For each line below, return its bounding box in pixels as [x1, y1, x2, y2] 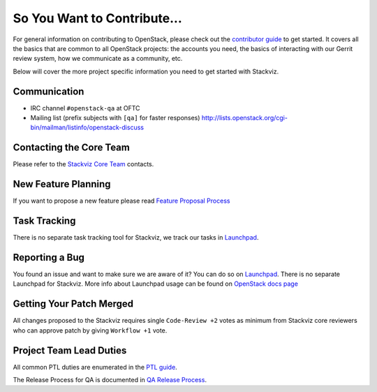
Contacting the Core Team [13, 142, 131, 154]
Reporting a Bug [13, 252, 85, 263]
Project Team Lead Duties [13, 344, 127, 356]
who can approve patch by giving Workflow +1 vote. [13, 326, 168, 335]
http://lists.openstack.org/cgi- [201, 114, 288, 122]
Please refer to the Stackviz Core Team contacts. [13, 160, 154, 168]
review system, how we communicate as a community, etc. [13, 55, 183, 63]
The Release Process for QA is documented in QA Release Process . [13, 376, 207, 384]
